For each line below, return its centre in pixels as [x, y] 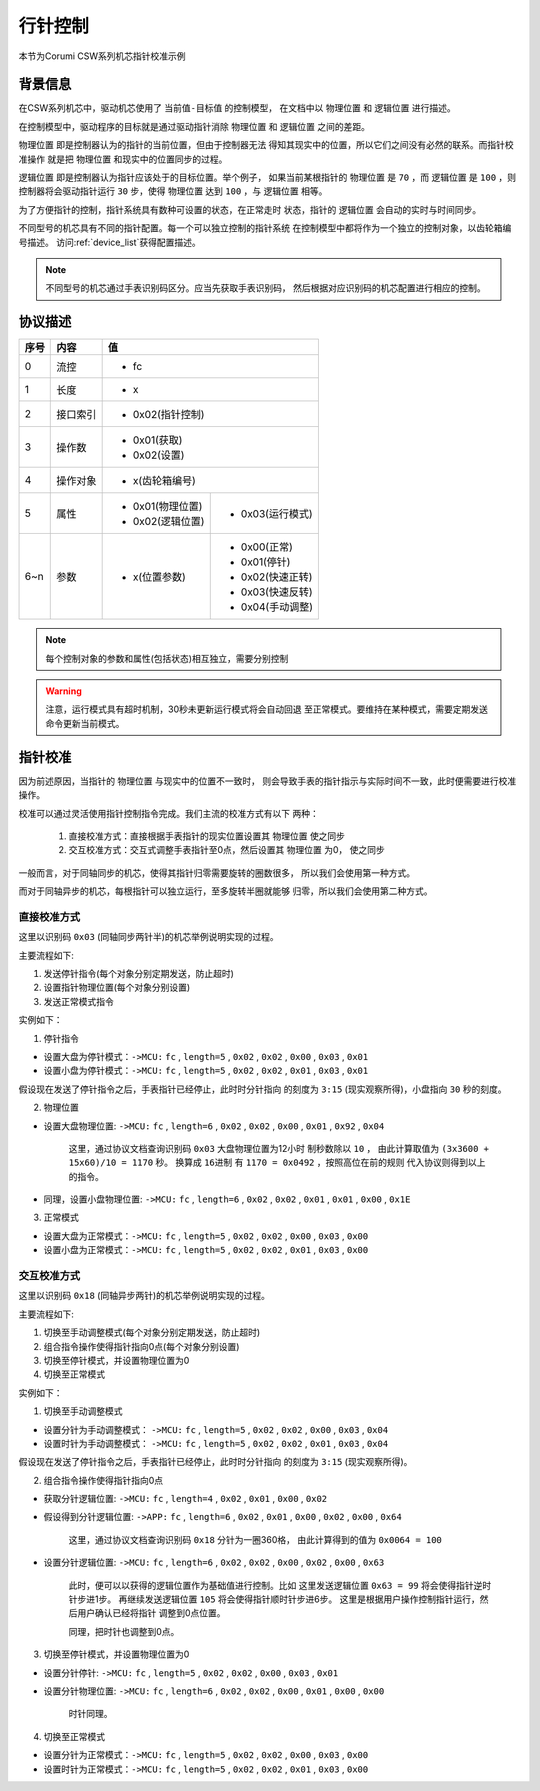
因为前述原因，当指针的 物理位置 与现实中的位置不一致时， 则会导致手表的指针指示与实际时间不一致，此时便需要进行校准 [267, 781]
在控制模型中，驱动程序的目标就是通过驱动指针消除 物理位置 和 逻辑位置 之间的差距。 [194, 126]
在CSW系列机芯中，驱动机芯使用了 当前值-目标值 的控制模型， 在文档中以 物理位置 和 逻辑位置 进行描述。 [237, 108]
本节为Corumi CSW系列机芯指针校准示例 [102, 56]
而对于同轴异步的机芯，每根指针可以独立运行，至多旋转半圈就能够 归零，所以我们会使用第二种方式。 [225, 891]
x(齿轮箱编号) [164, 481]
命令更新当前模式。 [85, 723]
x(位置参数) [159, 577]
